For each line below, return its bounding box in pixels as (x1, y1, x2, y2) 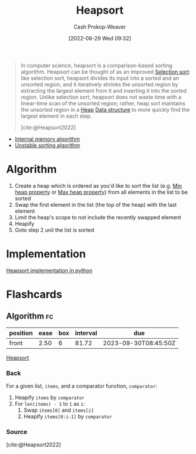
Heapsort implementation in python (6, 267, 93, 274)
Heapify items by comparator (14, 394, 85, 401)
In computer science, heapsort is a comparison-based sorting (20, 62, 172, 69)
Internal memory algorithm (14, 135, 80, 143)
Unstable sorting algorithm (14, 141, 80, 149)
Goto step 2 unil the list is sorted (14, 226, 94, 234)
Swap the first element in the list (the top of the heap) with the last (14, 201, 177, 208)
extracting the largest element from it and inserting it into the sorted (20, 87, 187, 94)
